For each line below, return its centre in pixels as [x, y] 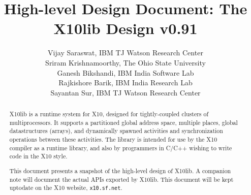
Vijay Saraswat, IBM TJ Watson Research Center [125, 53]
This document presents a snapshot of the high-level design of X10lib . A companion [120, 170]
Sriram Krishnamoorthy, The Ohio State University [125, 62]
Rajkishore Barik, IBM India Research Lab [125, 83]
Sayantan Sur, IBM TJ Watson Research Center [125, 92]
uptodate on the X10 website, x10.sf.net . [66, 188]
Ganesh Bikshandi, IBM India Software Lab [125, 72]
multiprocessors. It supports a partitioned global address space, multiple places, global [123, 122]
